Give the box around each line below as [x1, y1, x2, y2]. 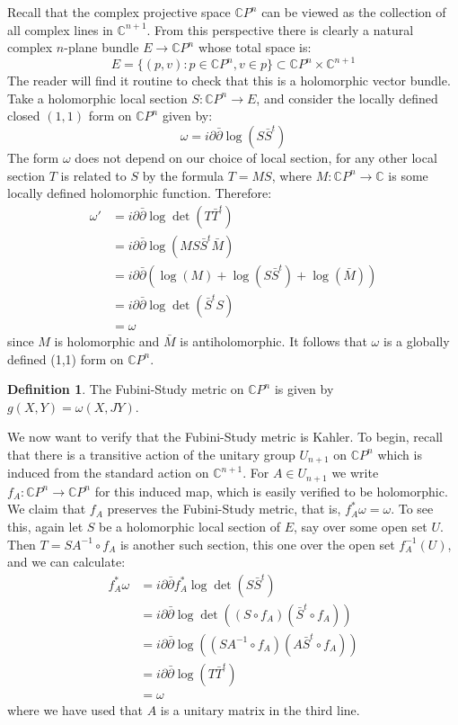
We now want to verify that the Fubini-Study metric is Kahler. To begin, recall [7, 427, 444, 446]
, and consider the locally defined [256, 88, 438, 107]
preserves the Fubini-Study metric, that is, [107, 499, 341, 518]
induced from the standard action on [7, 463, 209, 482]
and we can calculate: [7, 552, 126, 571]
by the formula [142, 166, 224, 184]
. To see [391, 499, 434, 518]
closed [7, 106, 40, 125]
